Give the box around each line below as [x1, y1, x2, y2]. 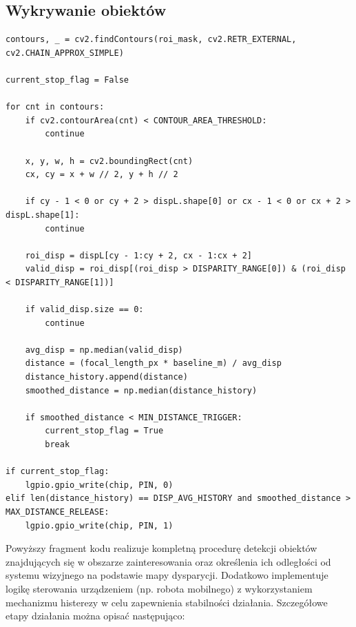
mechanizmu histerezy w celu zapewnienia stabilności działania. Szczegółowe [6, 595, 328, 609]
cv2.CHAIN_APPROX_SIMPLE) [6, 48, 124, 58]
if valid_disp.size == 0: [25, 305, 144, 315]
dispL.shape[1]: [6, 209, 80, 220]
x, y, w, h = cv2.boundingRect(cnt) [25, 156, 193, 166]
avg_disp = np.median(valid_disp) [25, 345, 183, 355]
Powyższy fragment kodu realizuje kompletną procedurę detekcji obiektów [6, 541, 317, 555]
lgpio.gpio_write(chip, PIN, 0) [25, 480, 174, 490]
